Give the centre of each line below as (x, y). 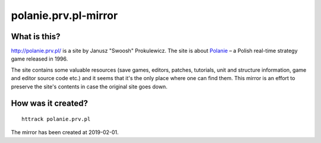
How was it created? (50, 104)
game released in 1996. (40, 59)
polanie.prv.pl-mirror (64, 15)
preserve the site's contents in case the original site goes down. (89, 87)
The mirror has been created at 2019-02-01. (65, 132)
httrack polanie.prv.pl (56, 119)
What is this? (36, 36)
